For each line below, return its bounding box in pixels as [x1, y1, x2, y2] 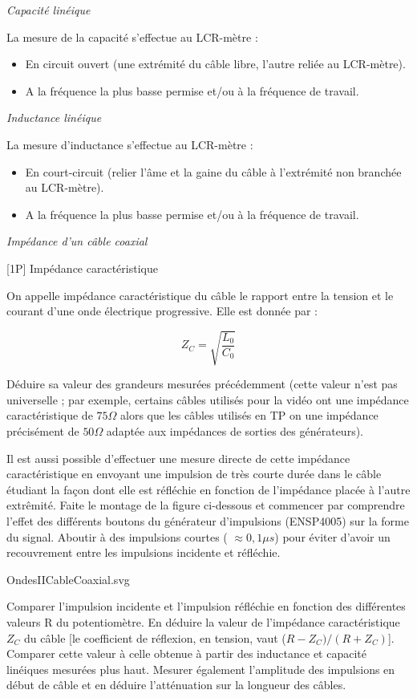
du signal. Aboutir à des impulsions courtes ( [6, 528, 228, 545]
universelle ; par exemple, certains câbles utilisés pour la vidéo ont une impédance [6, 391, 409, 408]
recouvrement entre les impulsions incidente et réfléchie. [6, 544, 281, 561]
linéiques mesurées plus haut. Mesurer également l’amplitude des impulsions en [6, 660, 395, 677]
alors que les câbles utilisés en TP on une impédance [120, 407, 379, 424]
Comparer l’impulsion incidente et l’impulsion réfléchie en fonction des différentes [6, 598, 406, 615]
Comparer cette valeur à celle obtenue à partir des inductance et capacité [6, 645, 366, 662]
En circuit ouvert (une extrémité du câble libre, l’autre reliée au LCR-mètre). [25, 55, 406, 72]
